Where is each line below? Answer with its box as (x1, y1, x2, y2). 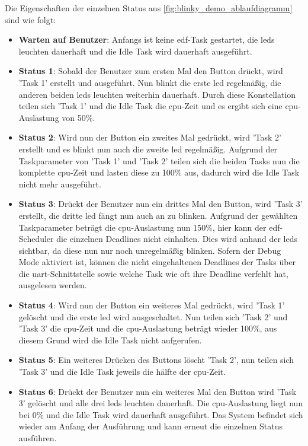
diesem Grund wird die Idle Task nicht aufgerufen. (18, 333, 202, 346)
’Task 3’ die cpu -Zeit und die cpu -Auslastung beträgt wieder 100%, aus (18, 322, 277, 334)
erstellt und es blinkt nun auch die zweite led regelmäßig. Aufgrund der (18, 142, 278, 155)
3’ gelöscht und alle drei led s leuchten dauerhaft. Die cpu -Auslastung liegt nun (18, 397, 303, 409)
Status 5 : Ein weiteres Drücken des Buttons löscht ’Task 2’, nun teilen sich (18, 353, 294, 366)
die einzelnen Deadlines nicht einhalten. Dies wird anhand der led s (56, 232, 297, 245)
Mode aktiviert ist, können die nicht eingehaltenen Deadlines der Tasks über (18, 256, 296, 268)
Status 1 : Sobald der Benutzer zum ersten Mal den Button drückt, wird (18, 65, 283, 77)
